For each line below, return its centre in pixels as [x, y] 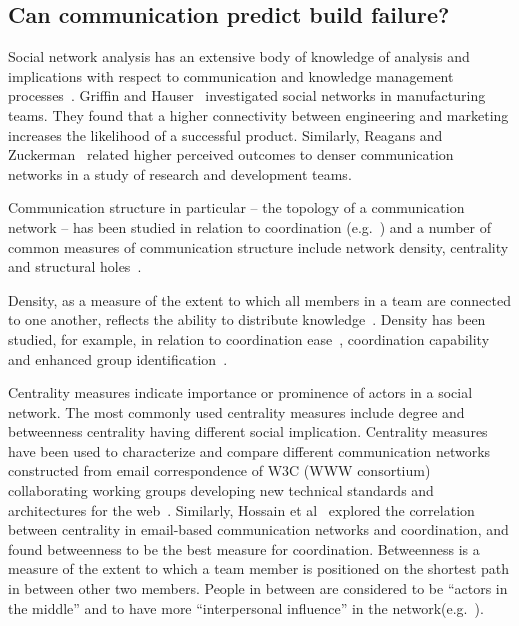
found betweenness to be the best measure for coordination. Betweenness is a [244, 548]
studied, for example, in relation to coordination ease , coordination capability [249, 338]
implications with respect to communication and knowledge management [231, 75]
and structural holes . [75, 266]
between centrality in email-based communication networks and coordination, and [258, 529]
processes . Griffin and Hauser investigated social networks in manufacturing [247, 95]
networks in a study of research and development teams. [180, 173]
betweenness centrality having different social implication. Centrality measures [248, 431]
